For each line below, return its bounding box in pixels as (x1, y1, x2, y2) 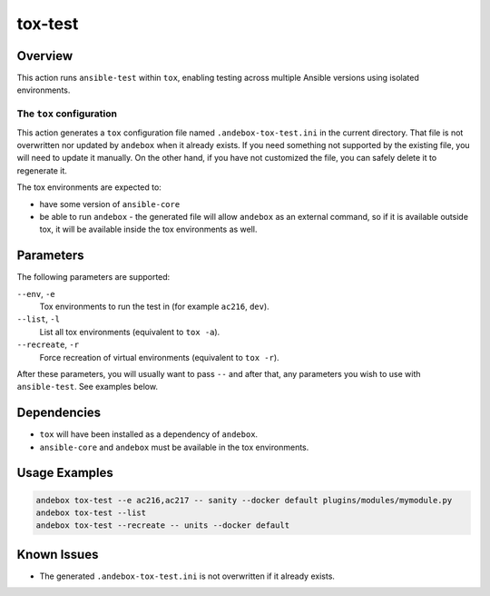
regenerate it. (16, 164, 68, 176)
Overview (16, 48, 73, 64)
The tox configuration (16, 107, 118, 120)
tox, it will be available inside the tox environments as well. (39, 223, 258, 235)
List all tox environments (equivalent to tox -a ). (39, 326, 220, 337)
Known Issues (16, 546, 99, 562)
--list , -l (16, 313, 61, 324)
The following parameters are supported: (16, 272, 171, 283)
